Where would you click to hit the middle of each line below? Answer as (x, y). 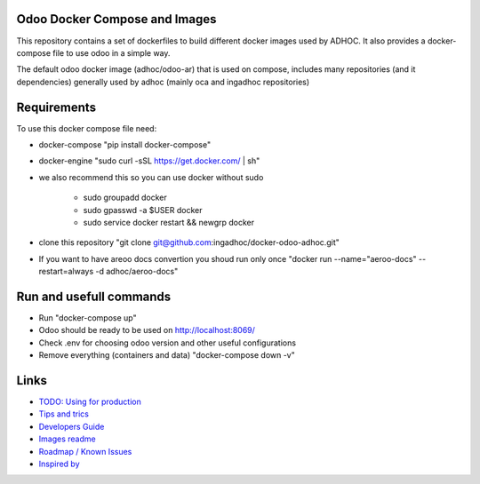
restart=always (66, 272)
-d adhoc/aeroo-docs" (136, 272)
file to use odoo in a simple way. (112, 52)
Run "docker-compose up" (88, 318)
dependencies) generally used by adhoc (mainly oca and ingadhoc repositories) (163, 82)
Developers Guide (72, 426)
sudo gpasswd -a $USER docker (143, 210)
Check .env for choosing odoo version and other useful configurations (168, 343)
